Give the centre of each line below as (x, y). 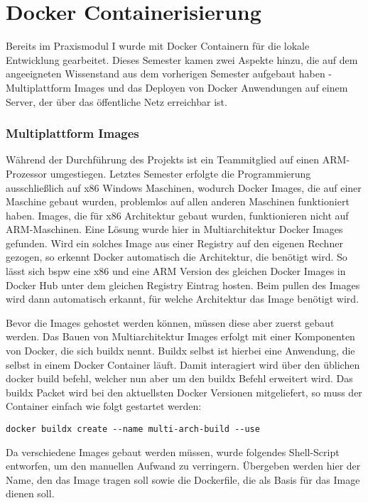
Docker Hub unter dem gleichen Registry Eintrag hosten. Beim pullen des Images (183, 285)
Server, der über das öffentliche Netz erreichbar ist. (117, 101)
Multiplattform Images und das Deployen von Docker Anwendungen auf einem (177, 87)
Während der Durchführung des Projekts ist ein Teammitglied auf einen (163, 159)
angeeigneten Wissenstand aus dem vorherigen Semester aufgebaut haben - (169, 74)
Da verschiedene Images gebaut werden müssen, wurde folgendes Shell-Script (173, 451)
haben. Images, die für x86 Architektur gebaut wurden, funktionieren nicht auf (177, 215)
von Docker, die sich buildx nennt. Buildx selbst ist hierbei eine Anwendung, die (180, 351)
